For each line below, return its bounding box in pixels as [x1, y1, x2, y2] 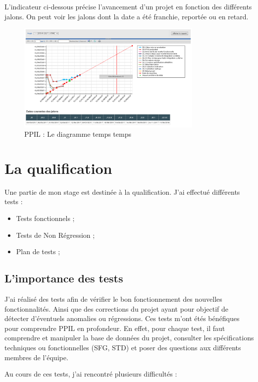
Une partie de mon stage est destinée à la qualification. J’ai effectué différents [4, 186, 240, 197]
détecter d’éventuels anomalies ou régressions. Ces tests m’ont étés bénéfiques [4, 313, 240, 324]
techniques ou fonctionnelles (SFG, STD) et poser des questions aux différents [4, 342, 241, 353]
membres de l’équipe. [4, 352, 68, 362]
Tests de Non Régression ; [16, 229, 95, 240]
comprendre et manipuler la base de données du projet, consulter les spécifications [4, 332, 254, 343]
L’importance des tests [4, 271, 123, 286]
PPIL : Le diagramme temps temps [24, 129, 131, 139]
